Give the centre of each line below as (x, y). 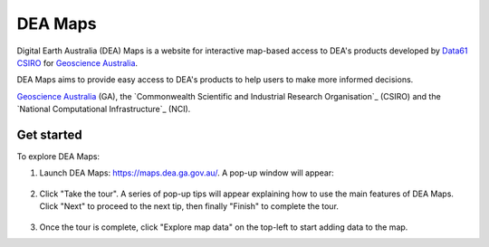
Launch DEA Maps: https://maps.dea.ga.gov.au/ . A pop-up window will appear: (187, 173)
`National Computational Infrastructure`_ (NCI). (104, 109)
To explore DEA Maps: (58, 157)
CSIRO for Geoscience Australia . (77, 62)
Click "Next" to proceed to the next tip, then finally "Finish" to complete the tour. (189, 206)
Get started (49, 134)
